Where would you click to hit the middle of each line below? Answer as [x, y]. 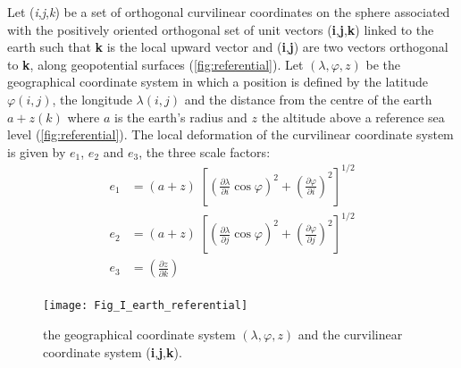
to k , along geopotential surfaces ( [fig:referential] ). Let [155, 64]
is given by [37, 151]
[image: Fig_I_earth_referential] [146, 306]
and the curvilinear [350, 335]
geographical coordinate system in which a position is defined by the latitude [218, 82]
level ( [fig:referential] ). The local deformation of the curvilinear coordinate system [230, 134]
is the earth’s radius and [181, 117]
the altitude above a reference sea [353, 117]
